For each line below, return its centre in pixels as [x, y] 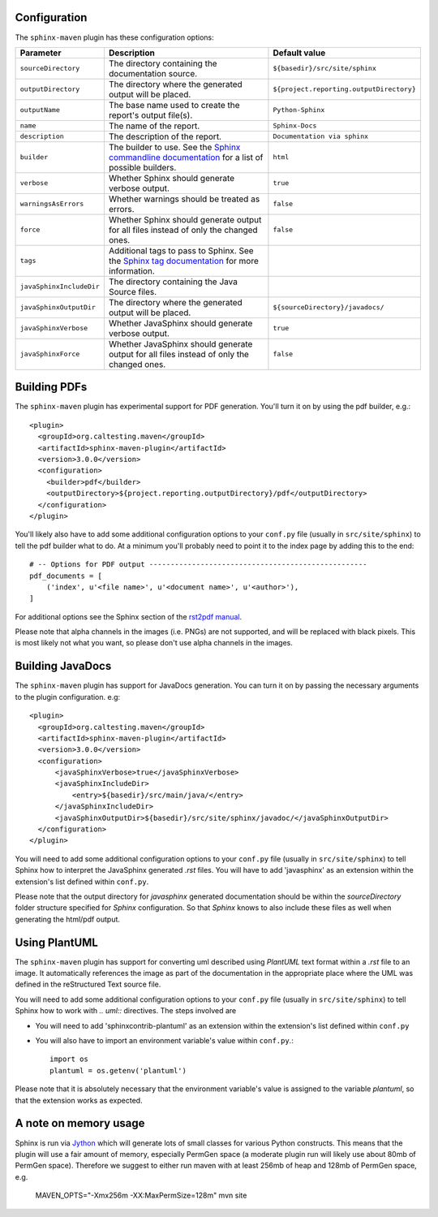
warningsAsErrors [52, 204]
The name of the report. [154, 126]
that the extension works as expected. [79, 1100]
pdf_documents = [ [66, 576]
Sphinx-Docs [295, 126]
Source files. [133, 291]
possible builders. [142, 167]
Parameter [41, 53]
